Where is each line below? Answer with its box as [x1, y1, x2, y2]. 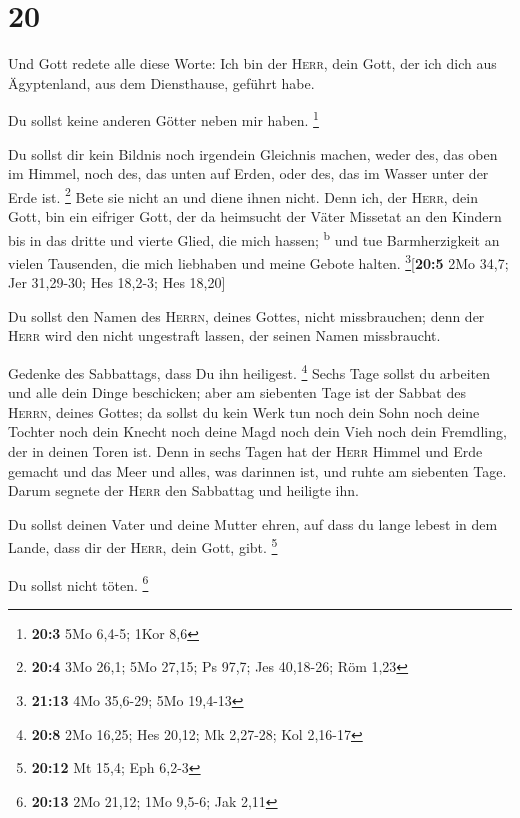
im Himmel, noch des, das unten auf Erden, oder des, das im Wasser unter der [8, 163, 489, 184]
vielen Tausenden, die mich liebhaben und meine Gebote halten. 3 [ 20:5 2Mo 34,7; [8, 249, 509, 273]
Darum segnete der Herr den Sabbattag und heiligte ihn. [8, 480, 359, 501]
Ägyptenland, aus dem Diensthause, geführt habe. [8, 72, 315, 93]
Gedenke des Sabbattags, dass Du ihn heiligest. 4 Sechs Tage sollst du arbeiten [8, 359, 491, 383]
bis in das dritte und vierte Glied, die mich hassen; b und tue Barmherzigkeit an [8, 226, 500, 250]
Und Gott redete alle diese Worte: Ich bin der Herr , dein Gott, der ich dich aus [8, 53, 497, 74]
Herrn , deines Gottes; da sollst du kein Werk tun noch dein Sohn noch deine [8, 401, 480, 422]
